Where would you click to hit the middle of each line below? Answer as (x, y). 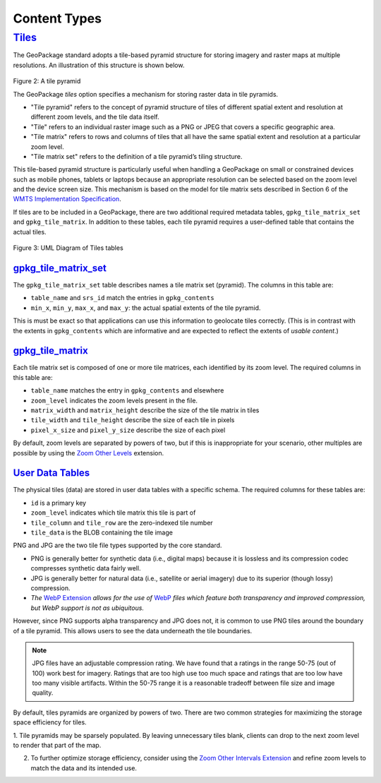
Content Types (58, 18)
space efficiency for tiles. (50, 722)
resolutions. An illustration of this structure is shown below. (99, 65)
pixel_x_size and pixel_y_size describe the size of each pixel (128, 430)
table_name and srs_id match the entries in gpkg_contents (122, 298)
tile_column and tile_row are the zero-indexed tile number (122, 522)
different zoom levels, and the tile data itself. (95, 117)
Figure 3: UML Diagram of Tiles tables (68, 248)
